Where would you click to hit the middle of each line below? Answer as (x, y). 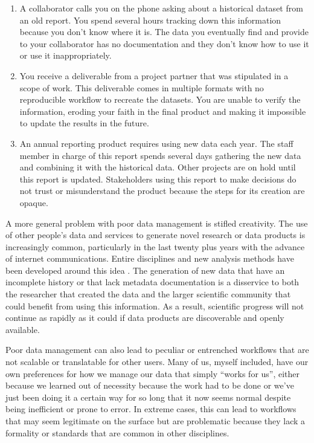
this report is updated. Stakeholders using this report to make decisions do (158, 179)
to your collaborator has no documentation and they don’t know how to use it (164, 43)
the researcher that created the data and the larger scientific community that (148, 294)
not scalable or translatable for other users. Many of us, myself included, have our (157, 362)
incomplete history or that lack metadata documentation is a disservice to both (152, 282)
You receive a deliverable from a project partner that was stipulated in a (154, 75)
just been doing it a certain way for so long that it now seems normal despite (148, 397)
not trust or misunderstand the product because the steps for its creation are (162, 191)
